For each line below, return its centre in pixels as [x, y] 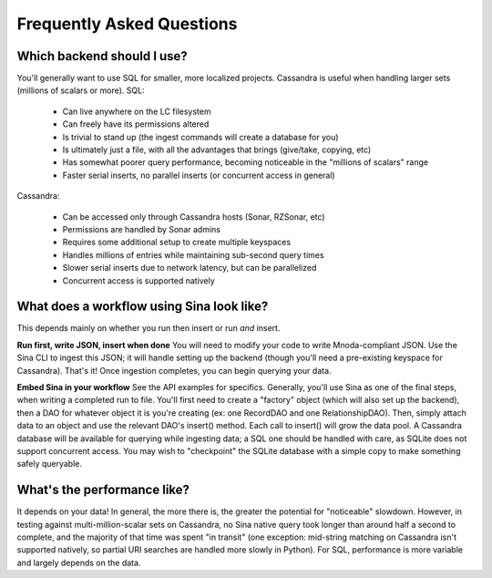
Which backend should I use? [102, 56]
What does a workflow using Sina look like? [143, 307]
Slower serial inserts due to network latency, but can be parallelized [190, 268]
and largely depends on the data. [79, 563]
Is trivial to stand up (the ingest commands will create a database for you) [200, 137]
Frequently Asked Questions [127, 24]
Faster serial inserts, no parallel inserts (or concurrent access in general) [199, 175]
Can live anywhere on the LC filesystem [137, 111]
